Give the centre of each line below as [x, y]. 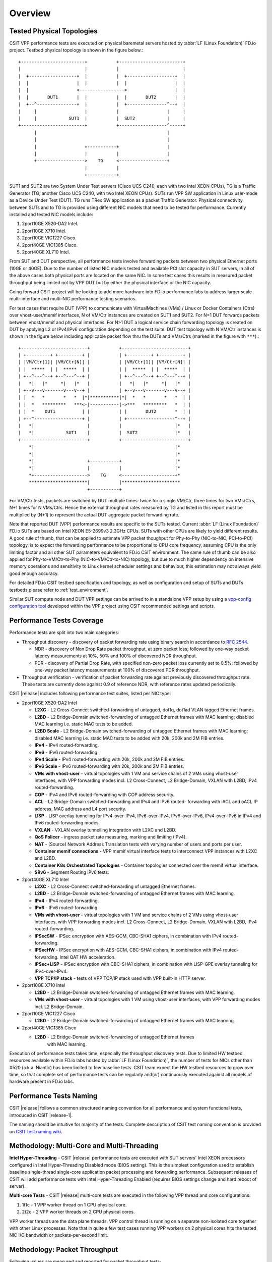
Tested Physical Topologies [53, 31]
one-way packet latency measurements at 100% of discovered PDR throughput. [117, 670]
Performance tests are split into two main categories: [64, 633]
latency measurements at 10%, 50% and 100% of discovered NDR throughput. [116, 656]
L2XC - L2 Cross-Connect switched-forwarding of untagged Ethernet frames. [115, 886]
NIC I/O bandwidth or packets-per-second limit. [59, 1235]
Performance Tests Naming [53, 1096]
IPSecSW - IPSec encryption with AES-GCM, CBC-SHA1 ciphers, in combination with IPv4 [128, 936]
